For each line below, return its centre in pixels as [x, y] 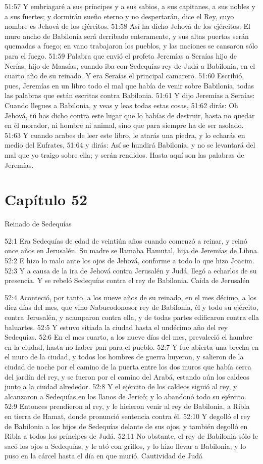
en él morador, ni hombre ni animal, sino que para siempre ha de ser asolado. [124, 125]
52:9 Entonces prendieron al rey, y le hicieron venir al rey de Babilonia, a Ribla [127, 406]
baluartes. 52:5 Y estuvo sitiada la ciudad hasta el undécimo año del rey [116, 327]
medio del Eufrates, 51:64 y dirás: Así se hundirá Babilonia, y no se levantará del [130, 145]
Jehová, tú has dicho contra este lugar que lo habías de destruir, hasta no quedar [130, 115]
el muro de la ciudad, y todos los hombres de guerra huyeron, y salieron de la [124, 357]
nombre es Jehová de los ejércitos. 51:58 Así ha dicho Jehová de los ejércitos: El [127, 26]
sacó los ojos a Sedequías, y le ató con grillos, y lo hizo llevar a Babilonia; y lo [125, 446]
